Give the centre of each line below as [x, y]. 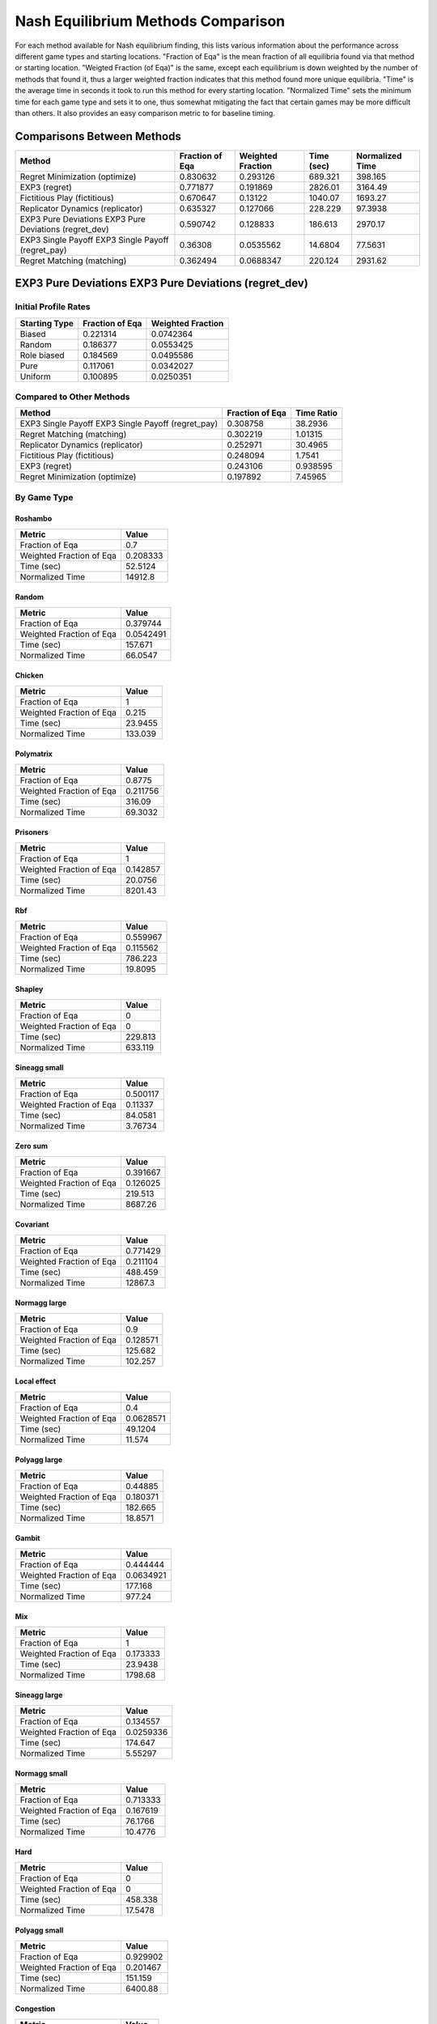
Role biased [42, 355]
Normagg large [41, 1303]
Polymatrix [34, 754]
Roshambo [34, 519]
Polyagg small [39, 1930]
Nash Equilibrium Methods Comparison [150, 21]
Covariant [32, 1225]
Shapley [29, 989]
